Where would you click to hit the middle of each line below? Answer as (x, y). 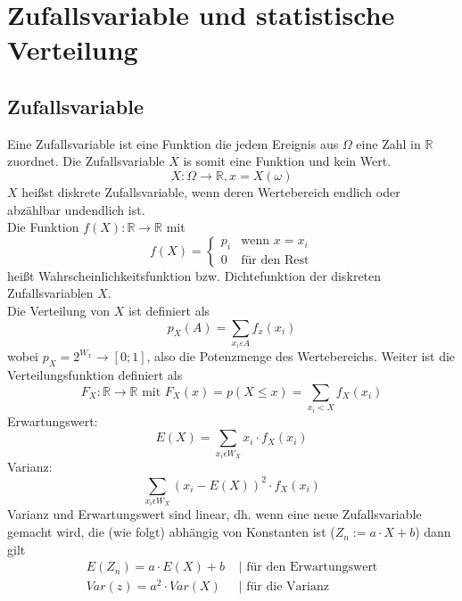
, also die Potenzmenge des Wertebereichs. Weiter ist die (301, 356)
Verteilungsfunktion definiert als (95, 375)
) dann (433, 532)
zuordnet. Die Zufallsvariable (86, 161)
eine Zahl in (388, 143)
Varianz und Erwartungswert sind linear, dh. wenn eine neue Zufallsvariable (214, 514)
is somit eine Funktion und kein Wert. (287, 161)
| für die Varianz (284, 587)
